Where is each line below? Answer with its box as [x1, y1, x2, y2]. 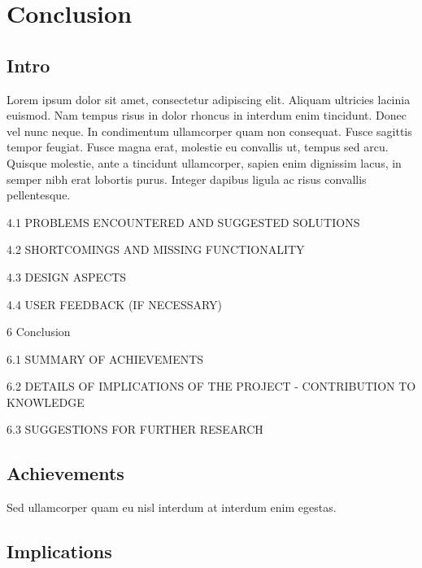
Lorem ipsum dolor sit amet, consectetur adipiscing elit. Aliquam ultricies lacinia [7, 90, 411, 107]
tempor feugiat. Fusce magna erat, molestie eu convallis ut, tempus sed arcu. [7, 138, 389, 155]
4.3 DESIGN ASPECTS [7, 268, 127, 285]
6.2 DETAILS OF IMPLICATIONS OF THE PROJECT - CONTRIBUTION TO [7, 378, 416, 395]
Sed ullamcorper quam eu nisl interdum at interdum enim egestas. [7, 499, 337, 516]
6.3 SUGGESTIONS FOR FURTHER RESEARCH [7, 421, 263, 438]
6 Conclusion [7, 323, 71, 340]
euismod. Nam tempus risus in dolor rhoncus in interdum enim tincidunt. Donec [7, 107, 407, 124]
